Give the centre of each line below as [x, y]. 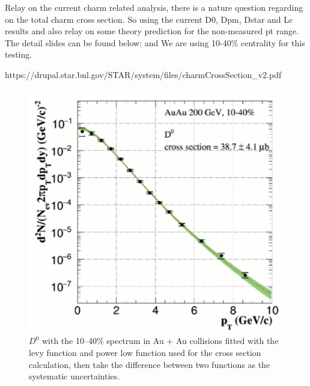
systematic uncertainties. [74, 376]
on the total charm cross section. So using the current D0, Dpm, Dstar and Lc [149, 19]
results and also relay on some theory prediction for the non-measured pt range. [152, 31]
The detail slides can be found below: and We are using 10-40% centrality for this [155, 42]
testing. [19, 54]
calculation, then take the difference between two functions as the [150, 364]
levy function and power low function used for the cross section [145, 353]
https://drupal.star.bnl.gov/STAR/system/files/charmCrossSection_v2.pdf [143, 74]
